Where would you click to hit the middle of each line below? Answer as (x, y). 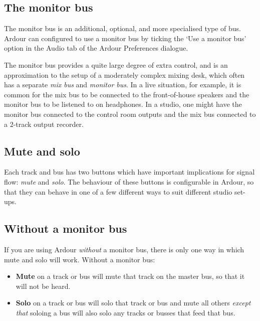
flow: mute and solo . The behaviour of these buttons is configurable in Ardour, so (129, 181)
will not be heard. (43, 286)
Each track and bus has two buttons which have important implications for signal (129, 172)
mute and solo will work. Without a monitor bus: (80, 259)
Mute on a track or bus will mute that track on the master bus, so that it (130, 276)
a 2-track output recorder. (44, 124)
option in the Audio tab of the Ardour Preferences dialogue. (96, 48)
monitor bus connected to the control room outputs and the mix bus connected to (130, 114)
